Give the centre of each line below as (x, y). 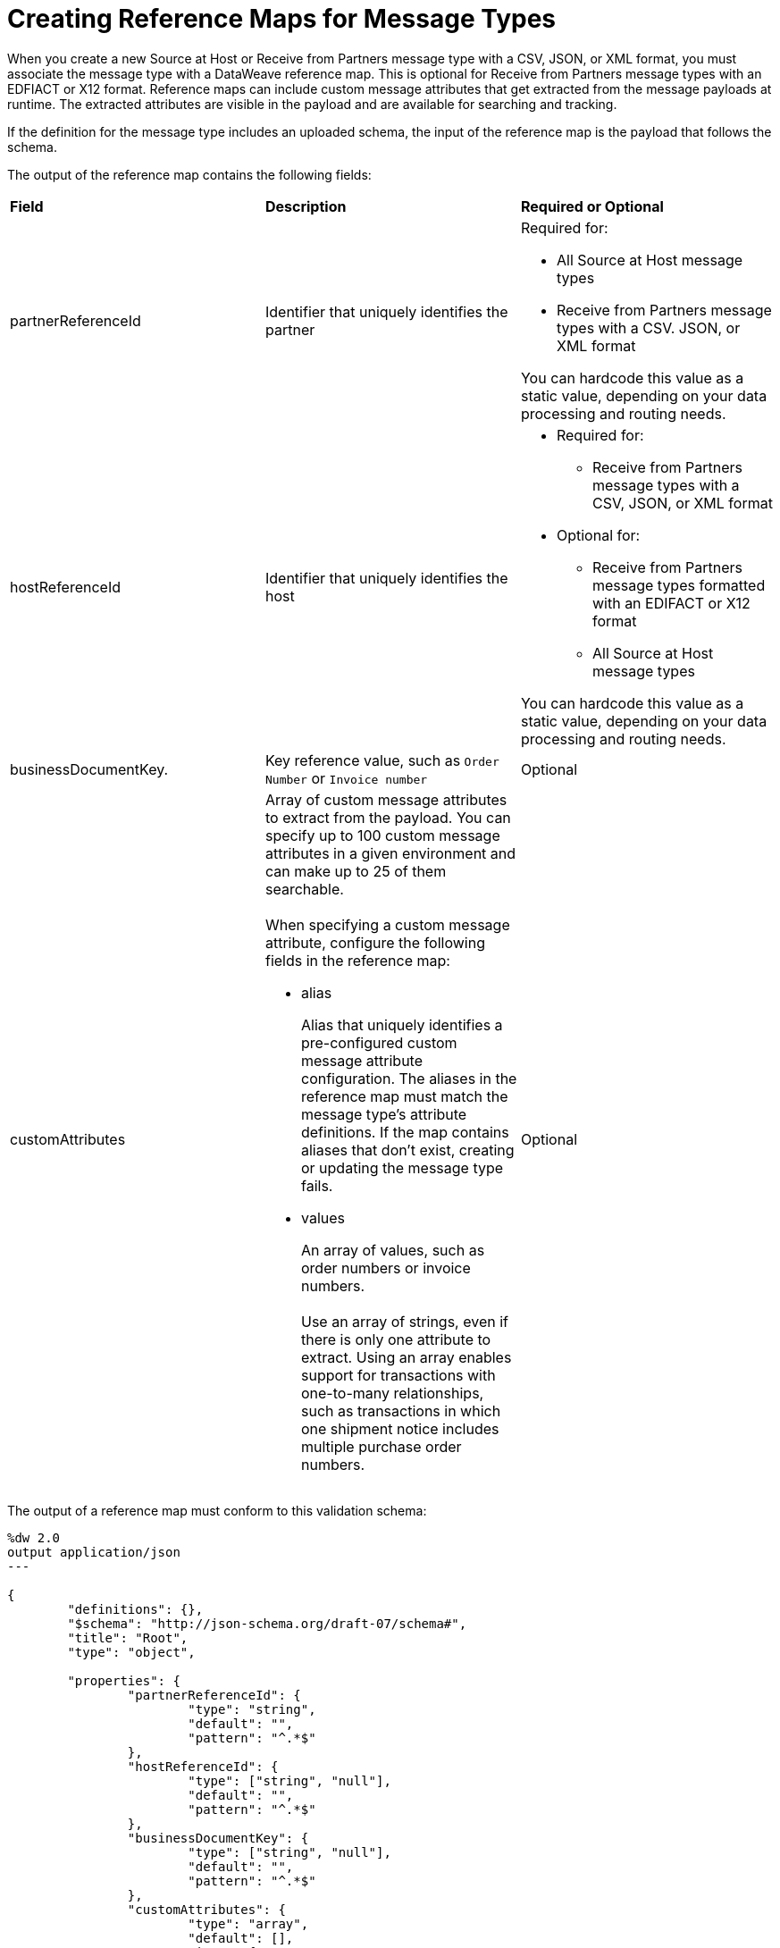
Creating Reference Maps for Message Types (282, 19)
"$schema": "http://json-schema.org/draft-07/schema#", (267, 1623)
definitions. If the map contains (405, 1132)
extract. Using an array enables (406, 1357)
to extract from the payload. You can (388, 817)
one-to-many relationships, (392, 1393)
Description (306, 206)
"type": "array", (248, 1923)
